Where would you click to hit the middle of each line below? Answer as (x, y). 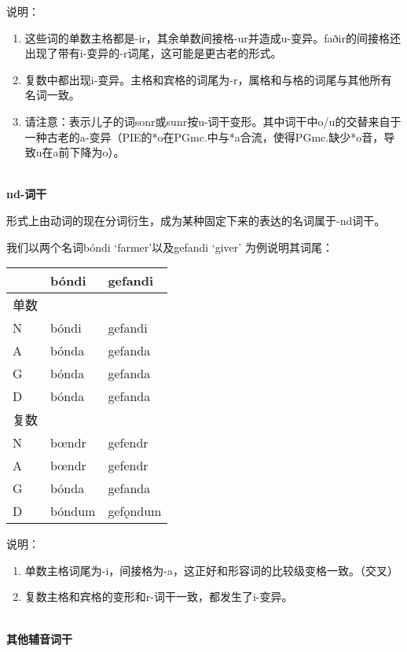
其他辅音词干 (39, 638)
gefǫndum (135, 511)
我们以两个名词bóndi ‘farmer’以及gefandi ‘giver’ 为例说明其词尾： (170, 247)
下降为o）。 (97, 152)
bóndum (73, 511)
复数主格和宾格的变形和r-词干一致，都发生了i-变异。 (159, 597)
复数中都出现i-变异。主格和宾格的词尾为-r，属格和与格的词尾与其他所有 (208, 79)
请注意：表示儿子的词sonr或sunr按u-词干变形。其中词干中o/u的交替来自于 (213, 121)
